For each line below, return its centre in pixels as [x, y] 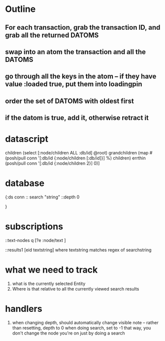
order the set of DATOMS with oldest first [69, 101]
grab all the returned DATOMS [52, 35]
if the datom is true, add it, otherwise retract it [77, 118]
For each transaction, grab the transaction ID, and [83, 27]
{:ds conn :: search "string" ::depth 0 [42, 197]
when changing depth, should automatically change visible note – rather [85, 322]
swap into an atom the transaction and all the [76, 52]
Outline [20, 9]
